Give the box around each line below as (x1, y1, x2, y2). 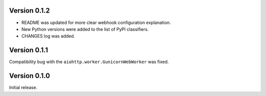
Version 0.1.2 (9, 6, 50, 15)
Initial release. (9, 85, 37, 91)
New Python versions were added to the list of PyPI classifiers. (21, 26, 149, 32)
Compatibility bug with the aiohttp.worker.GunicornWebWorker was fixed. (9, 59, 169, 65)
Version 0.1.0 (9, 72, 50, 80)
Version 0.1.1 (9, 46, 48, 54)
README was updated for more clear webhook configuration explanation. (21, 20, 171, 25)
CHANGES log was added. (21, 33, 75, 39)
